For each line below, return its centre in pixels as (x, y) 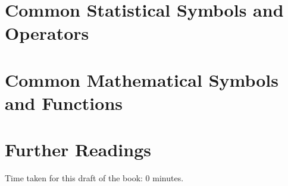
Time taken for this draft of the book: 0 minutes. (94, 178)
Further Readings (78, 149)
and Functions (64, 103)
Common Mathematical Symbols (142, 79)
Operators (47, 33)
